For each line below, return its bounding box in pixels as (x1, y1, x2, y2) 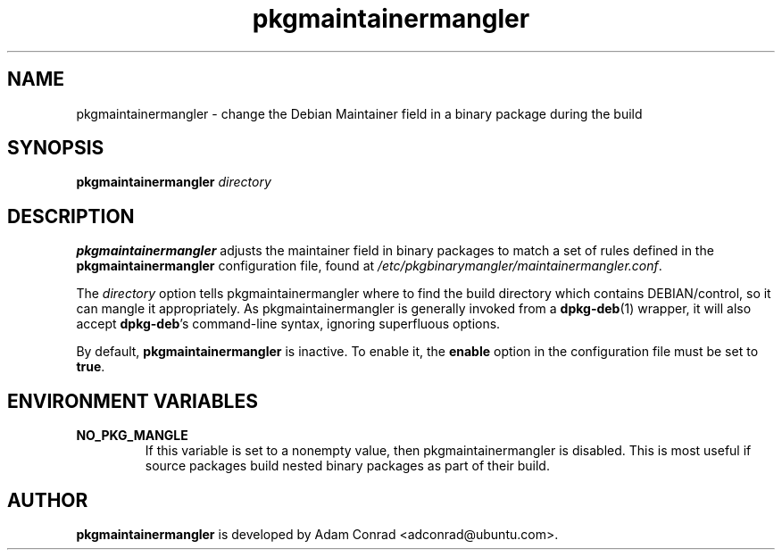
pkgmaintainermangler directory (76, 174, 271, 190)
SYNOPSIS (7, 137, 104, 160)
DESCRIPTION (7, 204, 135, 228)
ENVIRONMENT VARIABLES (7, 389, 258, 412)
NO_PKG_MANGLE (76, 428, 188, 444)
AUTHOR (7, 488, 88, 511)
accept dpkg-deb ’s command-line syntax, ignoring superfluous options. (76, 316, 501, 332)
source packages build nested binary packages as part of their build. (145, 458, 550, 474)
